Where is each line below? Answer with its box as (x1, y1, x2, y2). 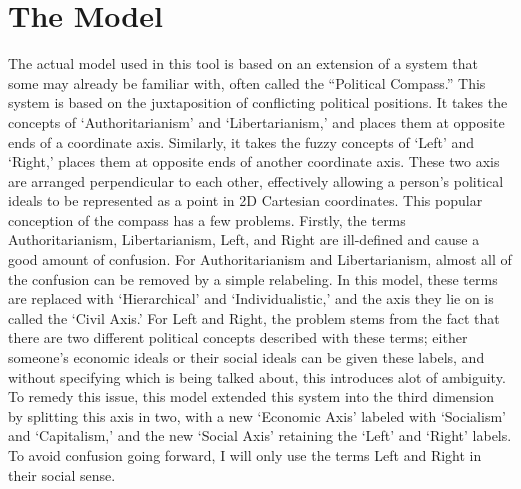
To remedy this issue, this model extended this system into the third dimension (8, 386, 495, 407)
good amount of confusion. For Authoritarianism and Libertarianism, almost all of (8, 249, 512, 270)
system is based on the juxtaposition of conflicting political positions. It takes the (8, 92, 508, 113)
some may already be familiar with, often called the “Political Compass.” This (8, 72, 486, 93)
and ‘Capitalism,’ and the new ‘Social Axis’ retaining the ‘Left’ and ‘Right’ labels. (8, 425, 512, 446)
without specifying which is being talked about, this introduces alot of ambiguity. (8, 366, 506, 387)
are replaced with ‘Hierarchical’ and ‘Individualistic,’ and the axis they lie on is (8, 288, 494, 309)
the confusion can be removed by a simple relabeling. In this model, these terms (8, 268, 498, 289)
